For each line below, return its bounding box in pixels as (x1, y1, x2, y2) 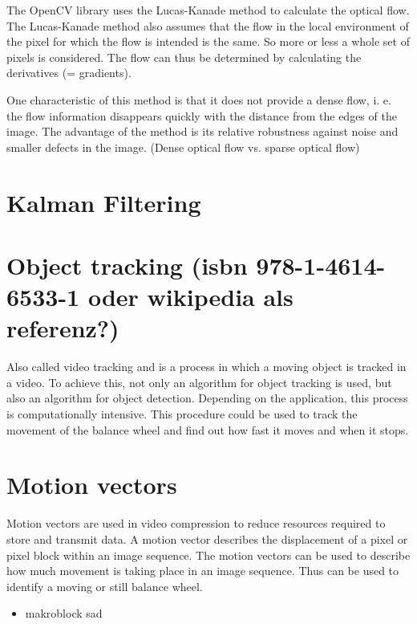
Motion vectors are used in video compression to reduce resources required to (6, 515, 386, 532)
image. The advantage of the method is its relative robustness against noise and (6, 123, 399, 140)
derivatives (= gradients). (6, 64, 132, 81)
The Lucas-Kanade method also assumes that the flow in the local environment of (6, 17, 409, 34)
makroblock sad (25, 605, 103, 622)
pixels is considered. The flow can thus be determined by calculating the (6, 48, 362, 65)
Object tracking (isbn (6, 248, 248, 281)
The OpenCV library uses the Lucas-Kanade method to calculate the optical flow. (6, 2, 410, 18)
